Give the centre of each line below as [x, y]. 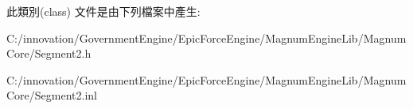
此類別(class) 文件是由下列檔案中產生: [103, 11]
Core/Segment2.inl [52, 95]
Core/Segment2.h [49, 53]
